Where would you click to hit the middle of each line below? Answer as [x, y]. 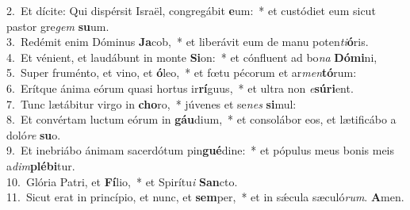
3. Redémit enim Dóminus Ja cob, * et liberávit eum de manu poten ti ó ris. [188, 42]
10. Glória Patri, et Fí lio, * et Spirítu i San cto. [122, 181]
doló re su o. [34, 134]
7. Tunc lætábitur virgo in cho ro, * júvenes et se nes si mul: [151, 103]
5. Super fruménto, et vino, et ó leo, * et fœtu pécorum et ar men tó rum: [182, 73]
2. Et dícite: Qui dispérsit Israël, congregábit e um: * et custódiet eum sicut [191, 10]
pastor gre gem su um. [58, 26]
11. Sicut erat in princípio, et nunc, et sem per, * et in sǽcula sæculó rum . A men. [205, 197]
